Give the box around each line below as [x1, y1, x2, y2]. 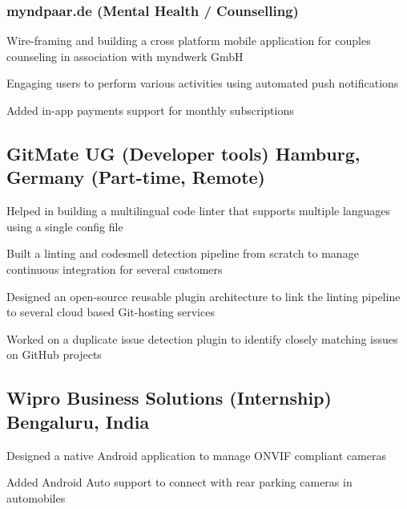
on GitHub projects [6, 346, 102, 363]
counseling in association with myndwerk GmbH [6, 47, 244, 64]
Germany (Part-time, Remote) [6, 165, 265, 189]
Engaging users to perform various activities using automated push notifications [6, 75, 399, 92]
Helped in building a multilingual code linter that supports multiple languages [6, 202, 391, 219]
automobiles [6, 489, 66, 506]
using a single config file [6, 218, 123, 234]
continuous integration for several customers [6, 260, 223, 277]
